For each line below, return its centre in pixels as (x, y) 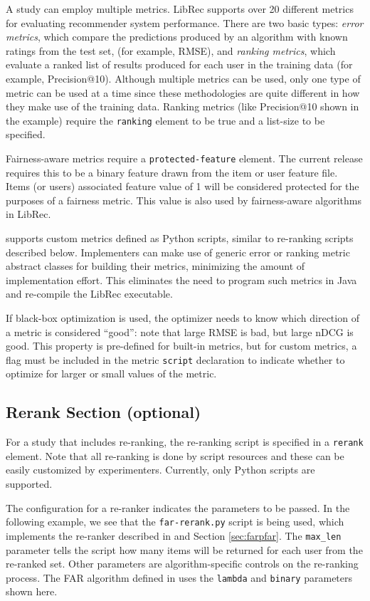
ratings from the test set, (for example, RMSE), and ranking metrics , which (171, 50)
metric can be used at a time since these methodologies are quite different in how (183, 92)
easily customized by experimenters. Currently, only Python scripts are (160, 470)
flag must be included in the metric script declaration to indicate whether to (175, 359)
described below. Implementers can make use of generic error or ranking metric (178, 252)
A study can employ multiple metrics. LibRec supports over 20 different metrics (180, 9)
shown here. (32, 591)
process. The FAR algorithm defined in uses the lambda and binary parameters (179, 577)
